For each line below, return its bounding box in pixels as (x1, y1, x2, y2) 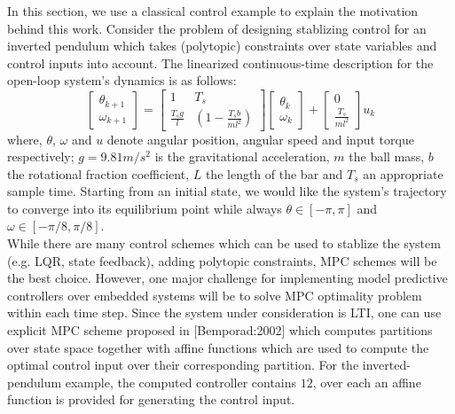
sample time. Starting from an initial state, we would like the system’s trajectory (7, 182, 447, 200)
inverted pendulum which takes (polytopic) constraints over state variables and (7, 36, 437, 55)
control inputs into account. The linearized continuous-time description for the (7, 53, 434, 72)
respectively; (7, 147, 75, 166)
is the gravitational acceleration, (154, 147, 330, 166)
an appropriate (363, 164, 443, 183)
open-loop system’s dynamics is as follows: (7, 71, 237, 90)
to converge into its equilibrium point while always (7, 199, 282, 217)
